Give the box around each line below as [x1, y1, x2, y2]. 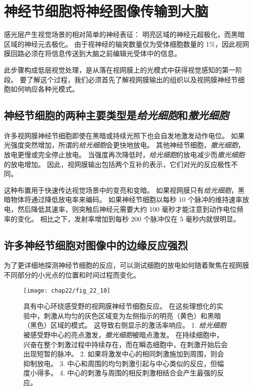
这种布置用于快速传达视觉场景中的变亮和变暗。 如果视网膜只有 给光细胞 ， [4, 185, 238, 195]
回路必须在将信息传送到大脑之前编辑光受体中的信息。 [10, 48, 181, 58]
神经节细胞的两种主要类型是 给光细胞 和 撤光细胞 [4, 108, 229, 123]
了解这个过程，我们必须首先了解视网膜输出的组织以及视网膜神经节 [26, 74, 238, 84]
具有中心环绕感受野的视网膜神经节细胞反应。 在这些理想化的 [23, 301, 217, 311]
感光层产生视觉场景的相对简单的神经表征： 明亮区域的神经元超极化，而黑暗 [4, 29, 245, 39]
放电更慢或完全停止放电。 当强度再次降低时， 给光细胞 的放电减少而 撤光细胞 [4, 149, 245, 160]
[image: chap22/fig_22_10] [23, 287, 110, 294]
